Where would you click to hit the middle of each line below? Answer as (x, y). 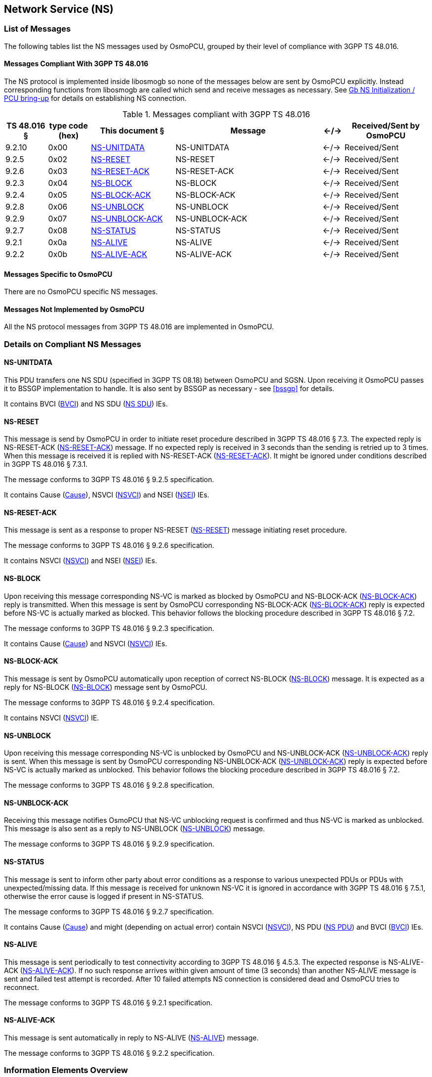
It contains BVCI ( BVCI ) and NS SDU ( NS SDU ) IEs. (86, 404)
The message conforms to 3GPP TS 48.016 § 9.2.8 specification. (109, 785)
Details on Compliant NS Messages (73, 344)
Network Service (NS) (59, 9)
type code (68, 126)
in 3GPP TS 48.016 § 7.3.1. (46, 464)
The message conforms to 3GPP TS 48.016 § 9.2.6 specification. (109, 545)
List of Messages (38, 29)
